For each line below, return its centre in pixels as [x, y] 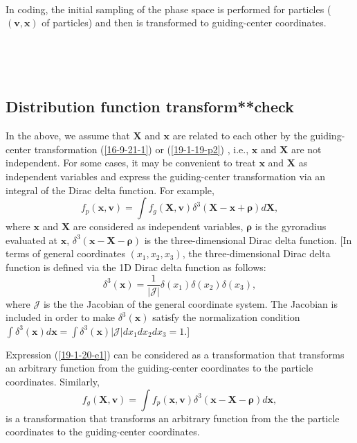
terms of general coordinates [65, 253]
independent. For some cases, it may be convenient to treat [131, 163]
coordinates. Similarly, [53, 381]
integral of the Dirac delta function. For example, [110, 190]
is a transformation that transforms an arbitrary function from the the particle [173, 418]
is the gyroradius [291, 226]
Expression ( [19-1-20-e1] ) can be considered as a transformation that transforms [175, 354]
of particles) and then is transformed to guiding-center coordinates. [184, 23]
